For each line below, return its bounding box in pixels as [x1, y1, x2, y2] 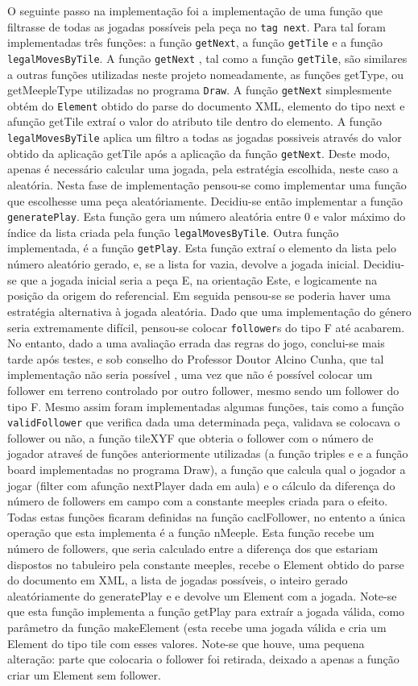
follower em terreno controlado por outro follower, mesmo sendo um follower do [7, 381, 399, 398]
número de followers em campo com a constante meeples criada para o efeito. [7, 493, 388, 509]
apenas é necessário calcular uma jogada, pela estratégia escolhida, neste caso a [7, 160, 399, 177]
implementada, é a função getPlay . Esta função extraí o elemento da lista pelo [7, 239, 396, 256]
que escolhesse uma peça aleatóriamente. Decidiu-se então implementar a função [7, 192, 403, 209]
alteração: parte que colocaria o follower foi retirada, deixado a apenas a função [7, 651, 399, 667]
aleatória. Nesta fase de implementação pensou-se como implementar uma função [7, 176, 407, 193]
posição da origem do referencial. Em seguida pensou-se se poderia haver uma [7, 287, 391, 304]
